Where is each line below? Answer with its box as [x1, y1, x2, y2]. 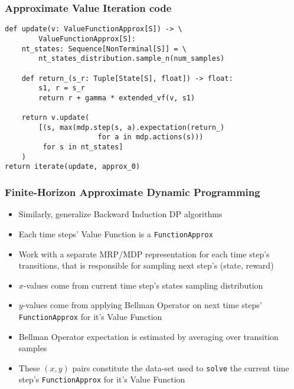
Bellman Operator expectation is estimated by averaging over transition [18, 330, 279, 342]
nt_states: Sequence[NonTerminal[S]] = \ [21, 44, 187, 53]
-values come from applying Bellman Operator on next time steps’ [22, 299, 262, 311]
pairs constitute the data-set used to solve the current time [72, 361, 289, 374]
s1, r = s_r [38, 84, 86, 93]
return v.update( [21, 113, 90, 122]
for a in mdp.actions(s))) [97, 133, 204, 142]
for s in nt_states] [43, 143, 123, 152]
